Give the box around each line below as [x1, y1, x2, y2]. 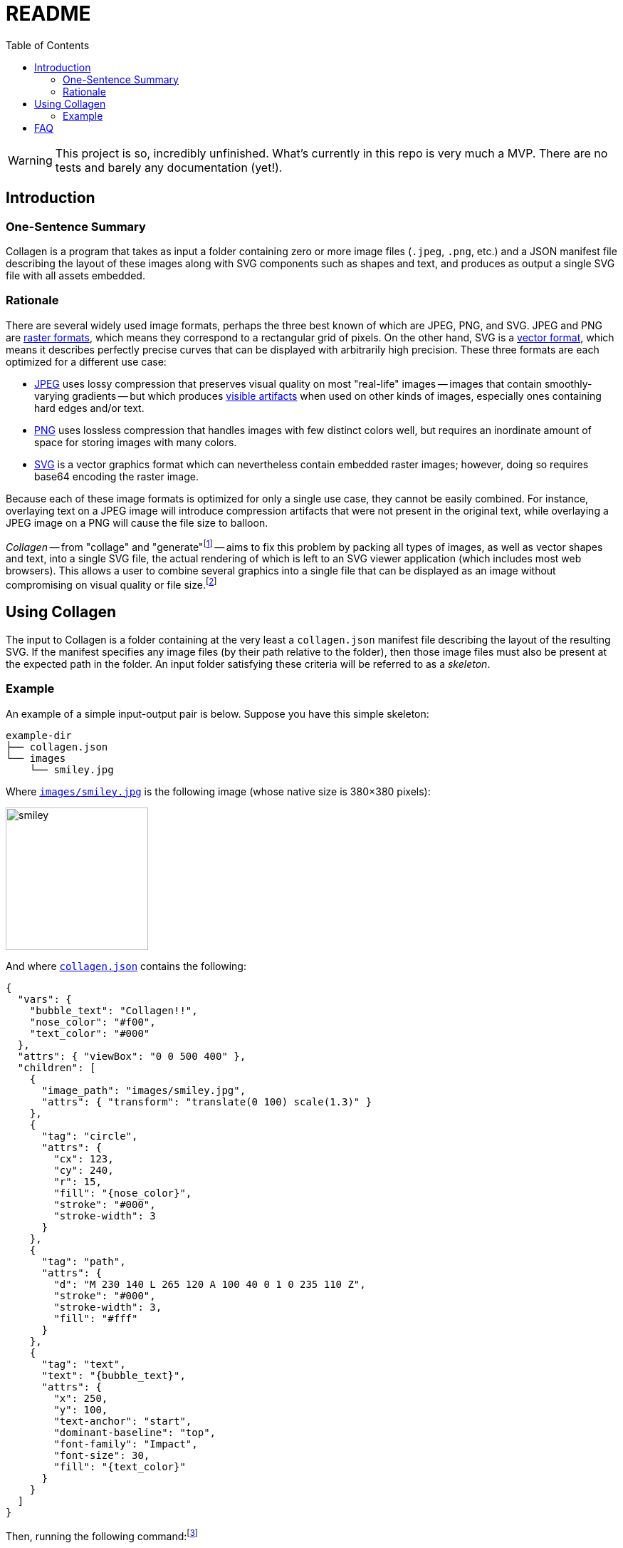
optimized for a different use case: [6, 355, 167, 368]
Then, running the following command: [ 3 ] [6, 1527, 199, 1542]
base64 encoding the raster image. [34, 470, 199, 483]
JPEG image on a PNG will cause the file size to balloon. [6, 516, 268, 529]
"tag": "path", [41, 1255, 126, 1267]
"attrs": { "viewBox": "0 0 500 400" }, [17, 1050, 246, 1062]
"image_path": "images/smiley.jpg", [41, 1084, 246, 1096]
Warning [8, 153, 53, 167]
